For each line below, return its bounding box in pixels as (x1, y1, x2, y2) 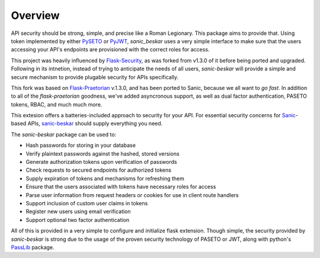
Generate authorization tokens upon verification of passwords (25, 159, 177, 166)
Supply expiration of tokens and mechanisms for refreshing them (25, 175, 185, 182)
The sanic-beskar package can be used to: (11, 131, 117, 138)
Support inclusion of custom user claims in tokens (25, 199, 148, 207)
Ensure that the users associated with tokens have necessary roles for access (25, 183, 216, 191)
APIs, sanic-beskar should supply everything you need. (27, 120, 163, 127)
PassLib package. (11, 243, 55, 251)
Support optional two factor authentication (25, 216, 130, 223)
